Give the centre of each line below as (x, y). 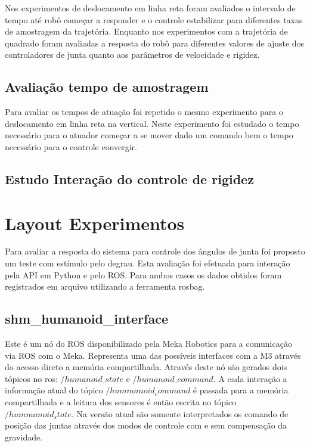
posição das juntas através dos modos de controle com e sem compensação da (146, 425)
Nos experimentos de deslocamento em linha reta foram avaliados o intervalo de (150, 8)
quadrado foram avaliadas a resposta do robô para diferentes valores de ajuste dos (155, 43)
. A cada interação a (250, 378)
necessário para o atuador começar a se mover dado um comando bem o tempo (149, 135)
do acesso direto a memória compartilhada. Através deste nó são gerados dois (146, 367)
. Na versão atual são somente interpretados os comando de (180, 413)
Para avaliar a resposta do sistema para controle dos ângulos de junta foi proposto (155, 251)
